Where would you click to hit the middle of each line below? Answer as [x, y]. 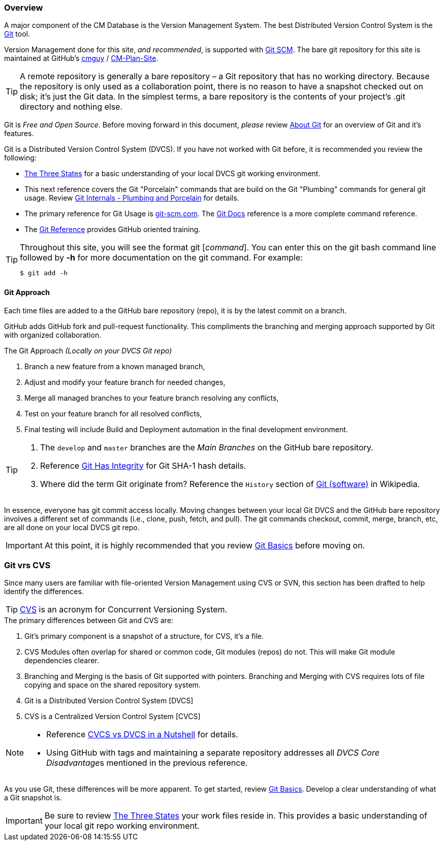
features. [19, 134]
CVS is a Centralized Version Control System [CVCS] [113, 717]
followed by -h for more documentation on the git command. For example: [161, 258]
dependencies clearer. [62, 661]
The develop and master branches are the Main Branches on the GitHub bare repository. [207, 447]
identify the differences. [44, 592]
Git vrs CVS [27, 565]
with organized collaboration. [53, 335]
